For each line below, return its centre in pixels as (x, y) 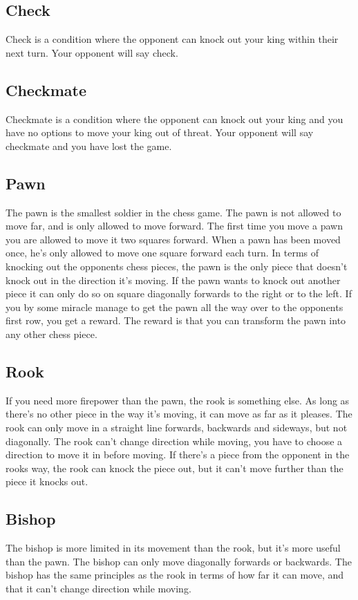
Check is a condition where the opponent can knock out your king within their (172, 39)
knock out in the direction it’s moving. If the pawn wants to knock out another (173, 280)
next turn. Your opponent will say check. (92, 52)
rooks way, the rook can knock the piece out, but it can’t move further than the (175, 468)
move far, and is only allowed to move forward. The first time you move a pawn (174, 226)
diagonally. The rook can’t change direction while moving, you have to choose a (174, 441)
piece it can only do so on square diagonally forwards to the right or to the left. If (179, 293)
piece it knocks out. (47, 481)
